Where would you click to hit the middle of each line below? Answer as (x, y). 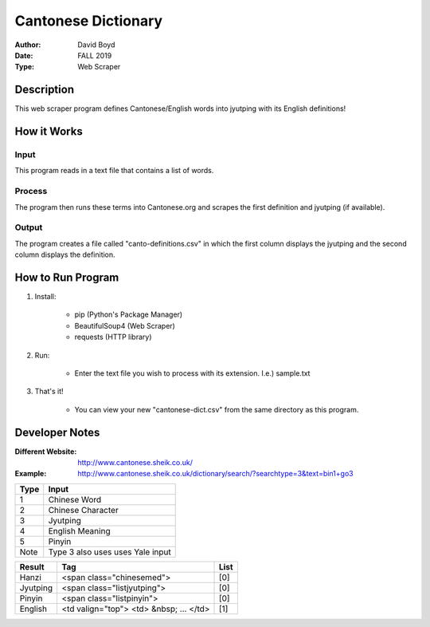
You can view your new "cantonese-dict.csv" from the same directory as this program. (217, 409)
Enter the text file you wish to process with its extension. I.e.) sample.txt (192, 373)
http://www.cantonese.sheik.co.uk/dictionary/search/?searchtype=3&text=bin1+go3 (215, 474)
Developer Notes (57, 432)
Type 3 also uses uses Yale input (109, 552)
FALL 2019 (95, 55)
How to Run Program (67, 277)
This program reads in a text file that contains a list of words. (114, 171)
